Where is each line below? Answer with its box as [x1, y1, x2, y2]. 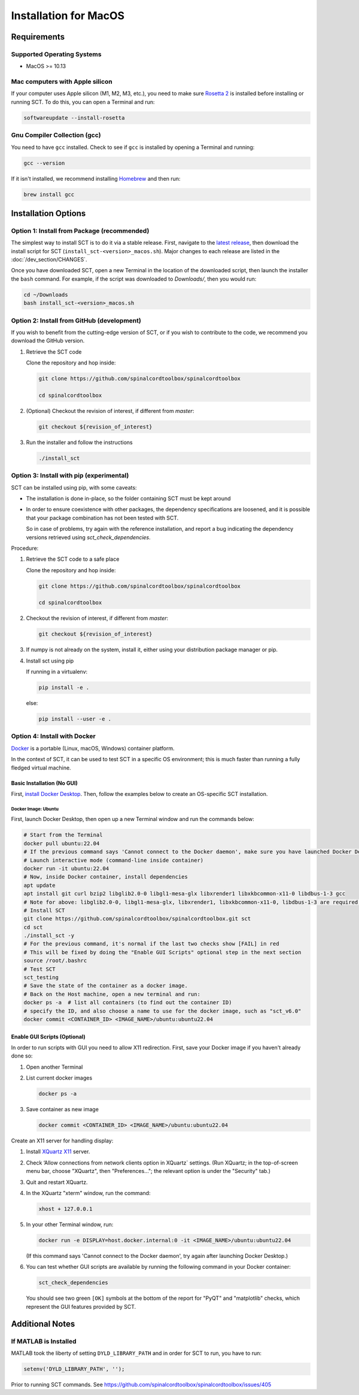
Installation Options [11, 208, 86, 218]
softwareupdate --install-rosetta [23, 114, 125, 121]
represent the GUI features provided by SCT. [26, 1303, 136, 1310]
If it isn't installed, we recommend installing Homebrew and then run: [11, 175, 181, 182]
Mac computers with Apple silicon [11, 78, 113, 86]
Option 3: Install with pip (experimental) [11, 472, 129, 480]
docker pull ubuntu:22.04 [23, 840, 100, 847]
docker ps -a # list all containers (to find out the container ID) [23, 999, 232, 1006]
